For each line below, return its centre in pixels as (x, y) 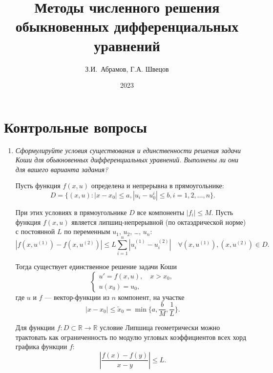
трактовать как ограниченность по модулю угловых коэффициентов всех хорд (131, 337)
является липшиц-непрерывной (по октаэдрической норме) (159, 222)
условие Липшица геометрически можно (160, 327)
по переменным (87, 231)
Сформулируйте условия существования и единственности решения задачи (128, 150)
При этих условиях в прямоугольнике (71, 212)
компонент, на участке (151, 297)
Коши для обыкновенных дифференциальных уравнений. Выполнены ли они (127, 160)
